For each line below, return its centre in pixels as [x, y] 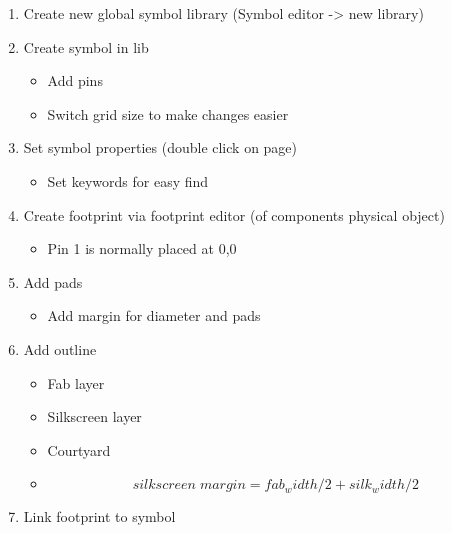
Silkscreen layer [94, 416]
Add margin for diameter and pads [154, 315]
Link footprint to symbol [99, 516]
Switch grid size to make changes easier [168, 113]
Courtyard [79, 449]
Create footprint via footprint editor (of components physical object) [234, 214]
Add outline [60, 348]
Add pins [75, 80]
